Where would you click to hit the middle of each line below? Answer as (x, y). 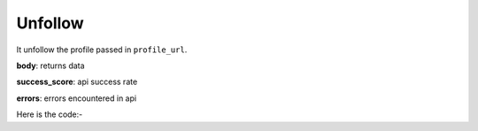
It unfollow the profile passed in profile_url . (102, 50)
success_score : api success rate (77, 82)
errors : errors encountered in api (77, 98)
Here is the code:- (50, 114)
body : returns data (50, 65)
